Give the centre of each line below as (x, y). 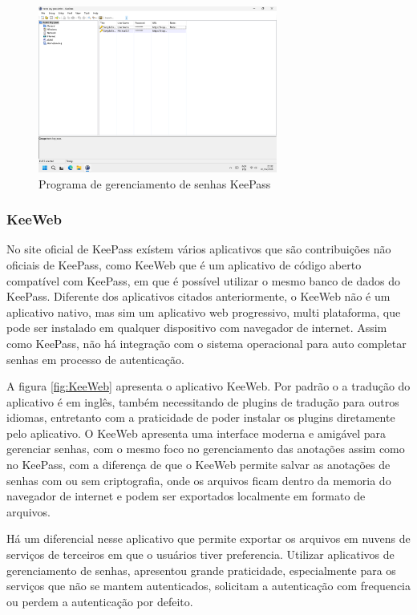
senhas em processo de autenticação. (95, 359)
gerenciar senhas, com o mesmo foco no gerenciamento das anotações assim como (206, 449)
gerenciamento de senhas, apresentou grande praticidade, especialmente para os (201, 570)
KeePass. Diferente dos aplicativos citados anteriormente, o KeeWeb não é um (198, 296)
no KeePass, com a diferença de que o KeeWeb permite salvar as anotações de (198, 465)
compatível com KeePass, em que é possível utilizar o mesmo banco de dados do (203, 280)
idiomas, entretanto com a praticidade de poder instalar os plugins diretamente (201, 417)
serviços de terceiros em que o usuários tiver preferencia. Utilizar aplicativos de (200, 554)
